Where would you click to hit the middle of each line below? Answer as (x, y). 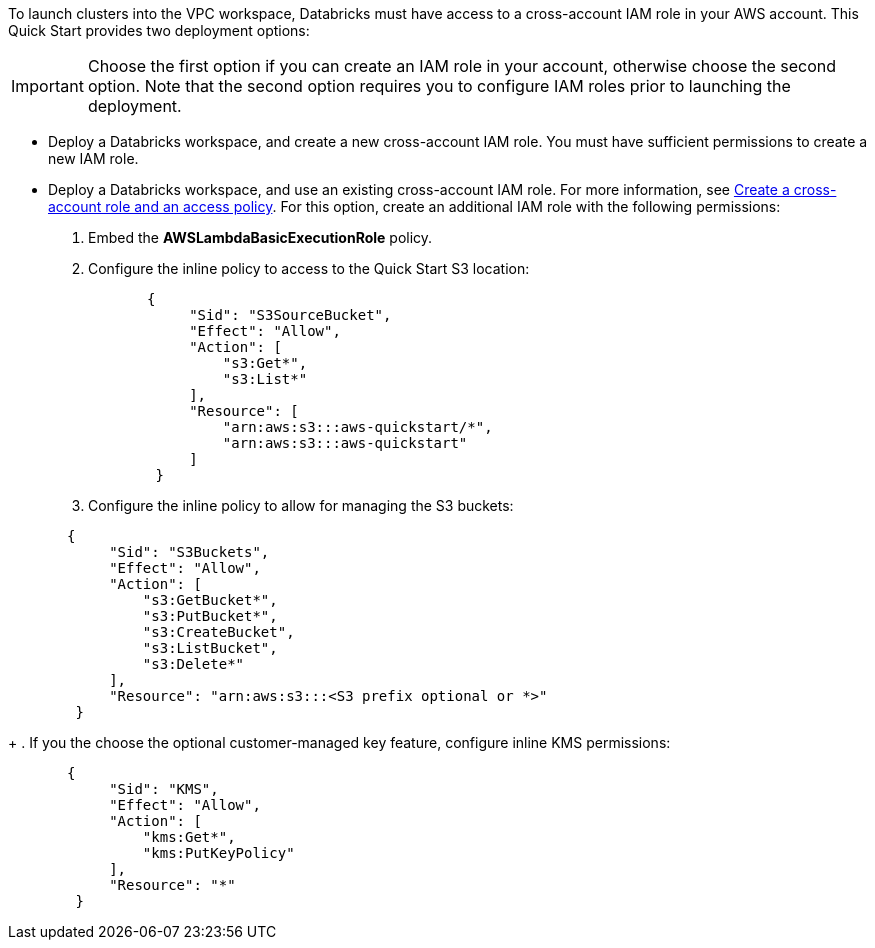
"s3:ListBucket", (210, 648)
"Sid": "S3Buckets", (189, 552)
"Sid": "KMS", (164, 789)
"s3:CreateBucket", (218, 632)
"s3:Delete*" (193, 664)
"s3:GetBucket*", (210, 600)
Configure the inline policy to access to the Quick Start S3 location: (309, 268)
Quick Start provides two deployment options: (159, 30)
